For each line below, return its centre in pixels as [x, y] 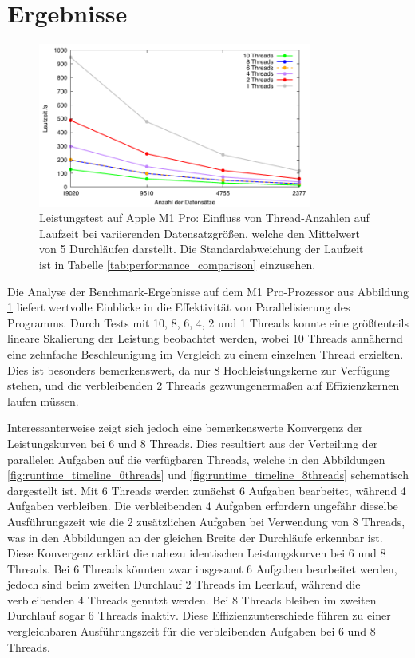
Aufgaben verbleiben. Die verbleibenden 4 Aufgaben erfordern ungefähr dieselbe [203, 506]
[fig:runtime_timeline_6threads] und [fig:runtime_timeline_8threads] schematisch [208, 475]
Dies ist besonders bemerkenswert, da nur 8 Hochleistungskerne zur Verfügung [199, 369]
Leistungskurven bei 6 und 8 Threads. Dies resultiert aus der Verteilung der [193, 443]
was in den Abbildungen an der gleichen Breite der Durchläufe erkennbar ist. [195, 537]
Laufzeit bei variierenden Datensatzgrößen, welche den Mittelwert [200, 233]
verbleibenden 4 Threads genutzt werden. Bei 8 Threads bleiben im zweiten [192, 599]
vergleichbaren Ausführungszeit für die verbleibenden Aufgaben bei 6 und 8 [192, 631]
